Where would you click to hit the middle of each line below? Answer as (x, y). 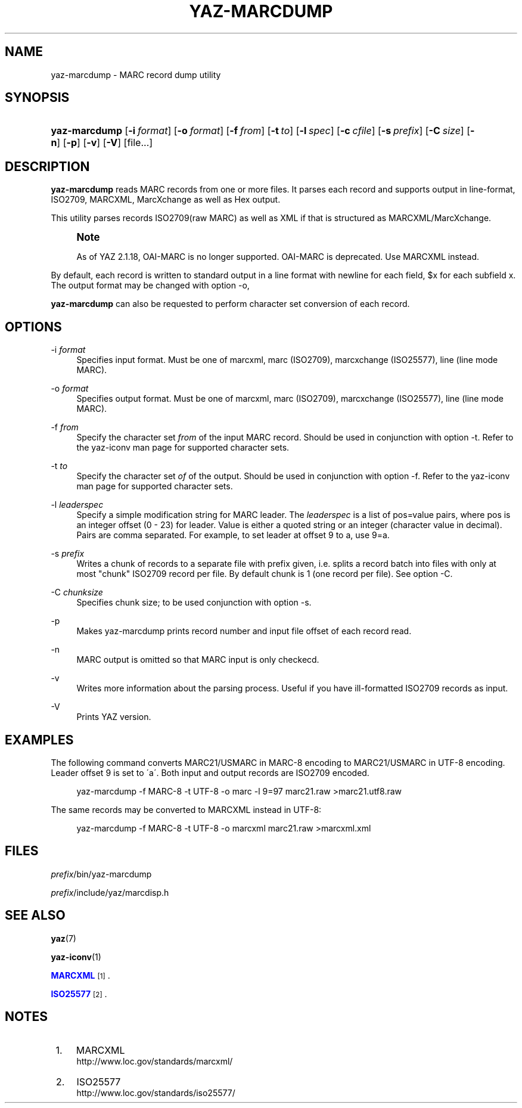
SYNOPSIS (37, 98)
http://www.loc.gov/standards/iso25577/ (156, 1093)
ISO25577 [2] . (79, 994)
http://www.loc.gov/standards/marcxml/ (155, 1061)
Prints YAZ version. (114, 717)
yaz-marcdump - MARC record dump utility (136, 75)
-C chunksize (77, 592)
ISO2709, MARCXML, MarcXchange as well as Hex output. (166, 200)
